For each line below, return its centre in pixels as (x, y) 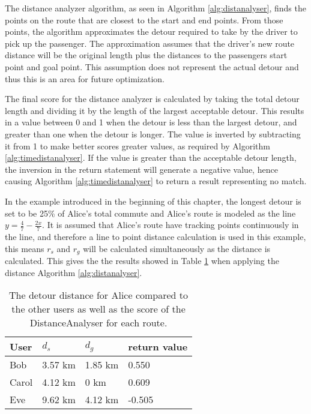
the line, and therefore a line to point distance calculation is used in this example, (155, 236)
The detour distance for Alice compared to (99, 295)
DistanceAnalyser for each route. (98, 323)
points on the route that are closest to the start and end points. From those (144, 19)
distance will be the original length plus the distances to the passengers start (146, 55)
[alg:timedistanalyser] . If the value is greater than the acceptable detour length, (151, 157)
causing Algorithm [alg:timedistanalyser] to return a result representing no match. (156, 181)
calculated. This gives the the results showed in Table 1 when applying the (142, 260)
